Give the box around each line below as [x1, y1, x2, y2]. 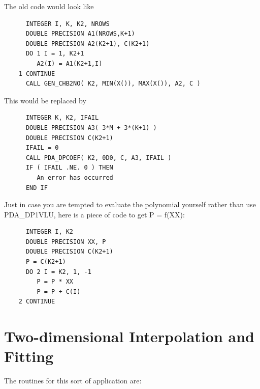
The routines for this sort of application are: [4, 375, 142, 386]
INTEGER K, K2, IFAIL [25, 114, 99, 122]
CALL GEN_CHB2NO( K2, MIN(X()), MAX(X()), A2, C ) [25, 80, 201, 88]
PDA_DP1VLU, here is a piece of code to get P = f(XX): [4, 209, 185, 219]
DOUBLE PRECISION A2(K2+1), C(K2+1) [25, 40, 150, 47]
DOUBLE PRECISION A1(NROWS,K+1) [25, 30, 135, 38]
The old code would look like [4, 1, 94, 11]
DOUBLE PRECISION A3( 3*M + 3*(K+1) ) [25, 124, 157, 131]
